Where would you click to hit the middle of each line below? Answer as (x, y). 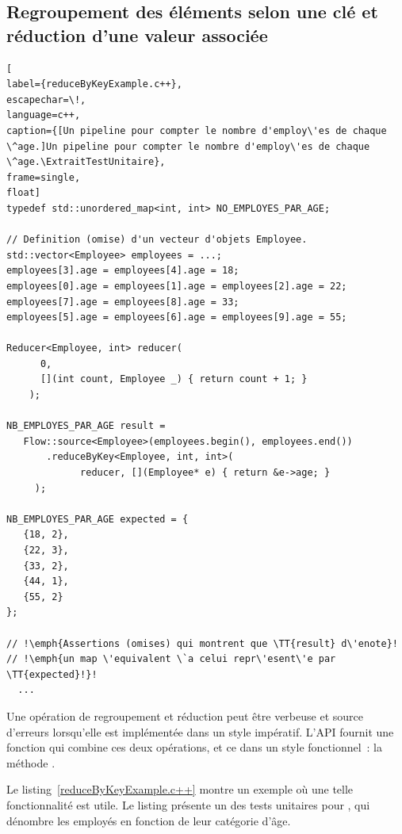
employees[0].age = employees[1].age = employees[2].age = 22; (177, 286)
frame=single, (44, 177)
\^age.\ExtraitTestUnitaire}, (86, 162)
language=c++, (44, 115)
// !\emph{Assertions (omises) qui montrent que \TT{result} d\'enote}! (202, 643)
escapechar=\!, (46, 99)
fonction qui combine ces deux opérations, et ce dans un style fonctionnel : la (195, 747)
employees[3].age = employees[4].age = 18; (123, 271)
